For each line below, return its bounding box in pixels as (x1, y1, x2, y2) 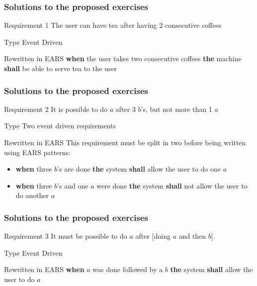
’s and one (57, 180, 88, 191)
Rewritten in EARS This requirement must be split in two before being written (4, 137, 246, 147)
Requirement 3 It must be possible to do (4, 231, 127, 241)
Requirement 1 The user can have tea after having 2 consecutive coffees (4, 20, 222, 30)
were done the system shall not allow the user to (96, 180, 248, 191)
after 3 (115, 103, 136, 114)
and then (178, 231, 206, 241)
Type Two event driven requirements (4, 120, 116, 131)
